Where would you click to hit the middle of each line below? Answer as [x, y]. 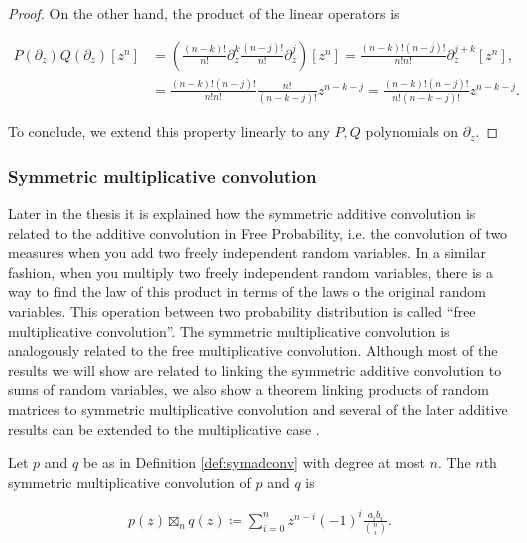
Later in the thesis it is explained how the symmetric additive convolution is [242, 213]
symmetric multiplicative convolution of [129, 481]
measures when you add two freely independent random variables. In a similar [247, 252]
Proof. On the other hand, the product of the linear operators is [204, 13]
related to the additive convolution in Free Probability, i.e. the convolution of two [258, 232]
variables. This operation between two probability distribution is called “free [242, 311]
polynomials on [412, 131]
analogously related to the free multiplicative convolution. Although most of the [253, 350]
